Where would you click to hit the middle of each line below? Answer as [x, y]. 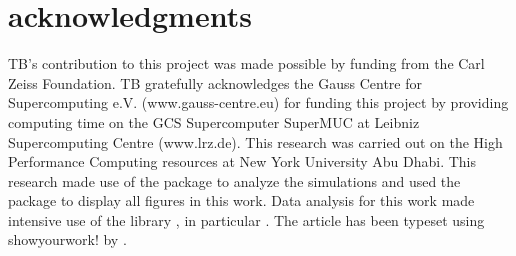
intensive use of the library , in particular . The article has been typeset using [246, 219]
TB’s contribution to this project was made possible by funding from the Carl [246, 63]
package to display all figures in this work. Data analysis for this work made [241, 200]
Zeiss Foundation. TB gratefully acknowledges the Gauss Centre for [215, 82]
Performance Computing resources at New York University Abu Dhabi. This [242, 161]
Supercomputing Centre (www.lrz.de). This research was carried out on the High [255, 141]
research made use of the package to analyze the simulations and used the [234, 180]
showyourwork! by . [67, 239]
